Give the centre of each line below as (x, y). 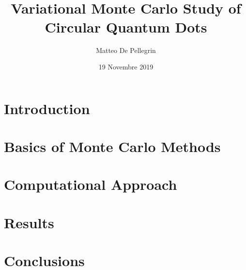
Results (29, 222)
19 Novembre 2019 (126, 66)
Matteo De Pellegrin (126, 50)
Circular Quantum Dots (126, 27)
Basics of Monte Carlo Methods (112, 146)
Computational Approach (91, 184)
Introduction (47, 108)
